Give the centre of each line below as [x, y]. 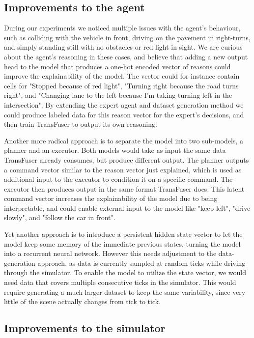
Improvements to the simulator [85, 328]
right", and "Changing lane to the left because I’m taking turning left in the [118, 95]
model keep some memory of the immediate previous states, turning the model [122, 243]
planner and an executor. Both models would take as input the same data [115, 150]
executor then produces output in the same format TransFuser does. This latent [124, 188]
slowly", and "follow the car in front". [60, 217]
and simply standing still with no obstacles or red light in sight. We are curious [123, 47]
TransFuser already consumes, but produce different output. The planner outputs [127, 159]
